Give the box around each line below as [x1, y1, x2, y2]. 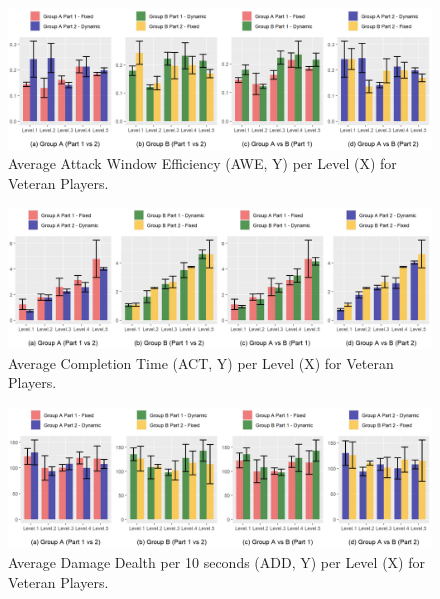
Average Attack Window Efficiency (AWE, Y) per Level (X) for [8, 153, 397, 174]
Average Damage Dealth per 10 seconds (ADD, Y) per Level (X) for [8, 551, 425, 572]
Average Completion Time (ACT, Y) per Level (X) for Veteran [8, 352, 394, 373]
